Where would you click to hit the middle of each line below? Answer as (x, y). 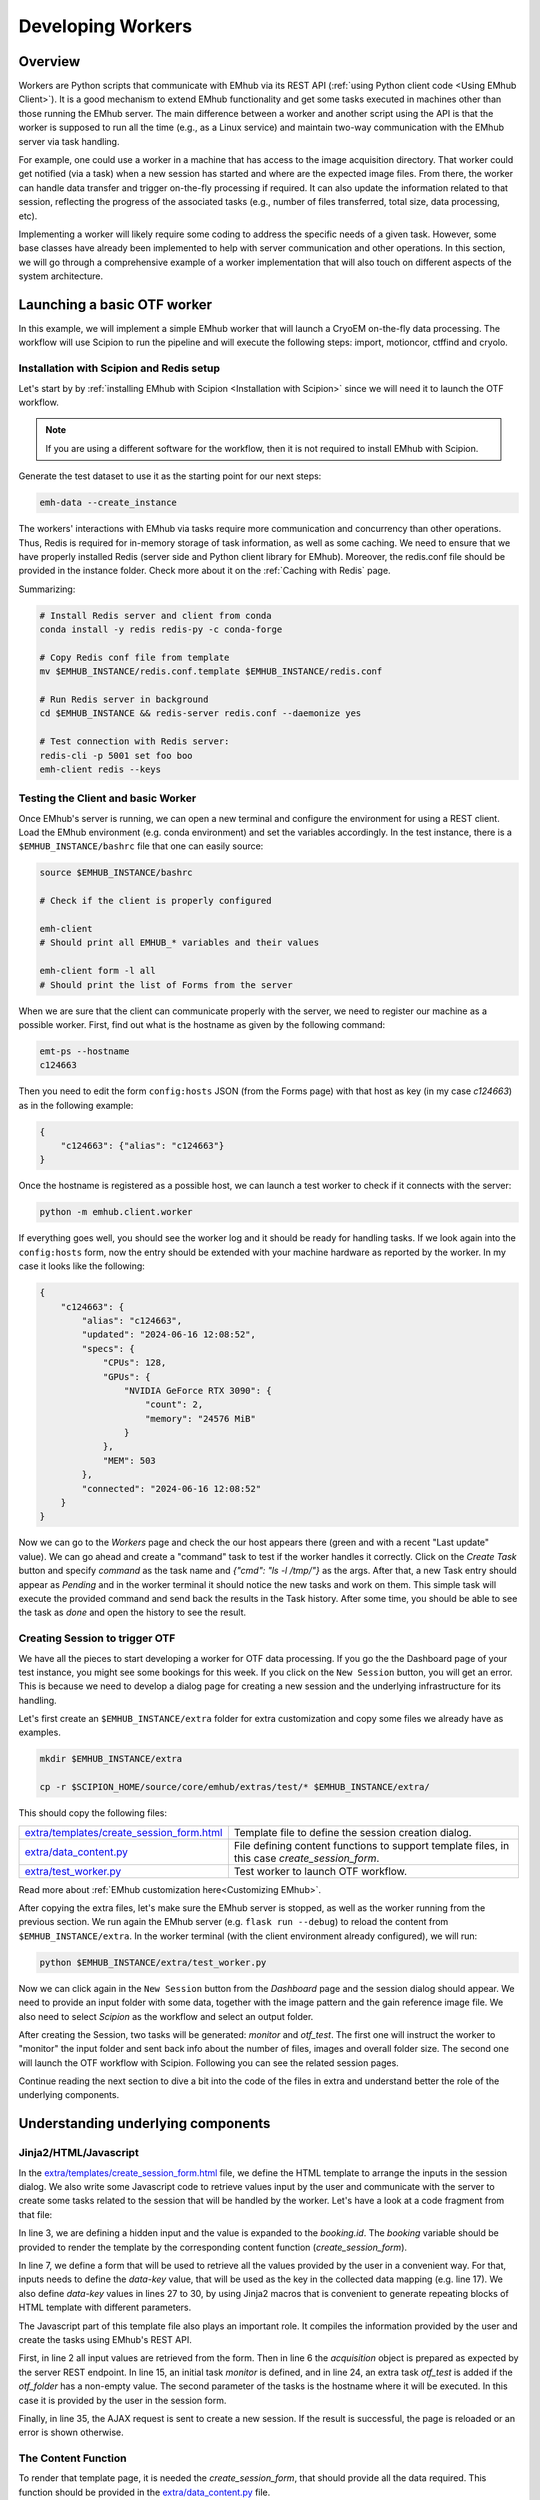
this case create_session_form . (306, 1858)
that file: (35, 2214)
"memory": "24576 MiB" (201, 1418)
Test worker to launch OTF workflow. (320, 1871)
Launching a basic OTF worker (115, 304)
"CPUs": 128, (134, 1363)
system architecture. (61, 276)
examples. (40, 1732)
